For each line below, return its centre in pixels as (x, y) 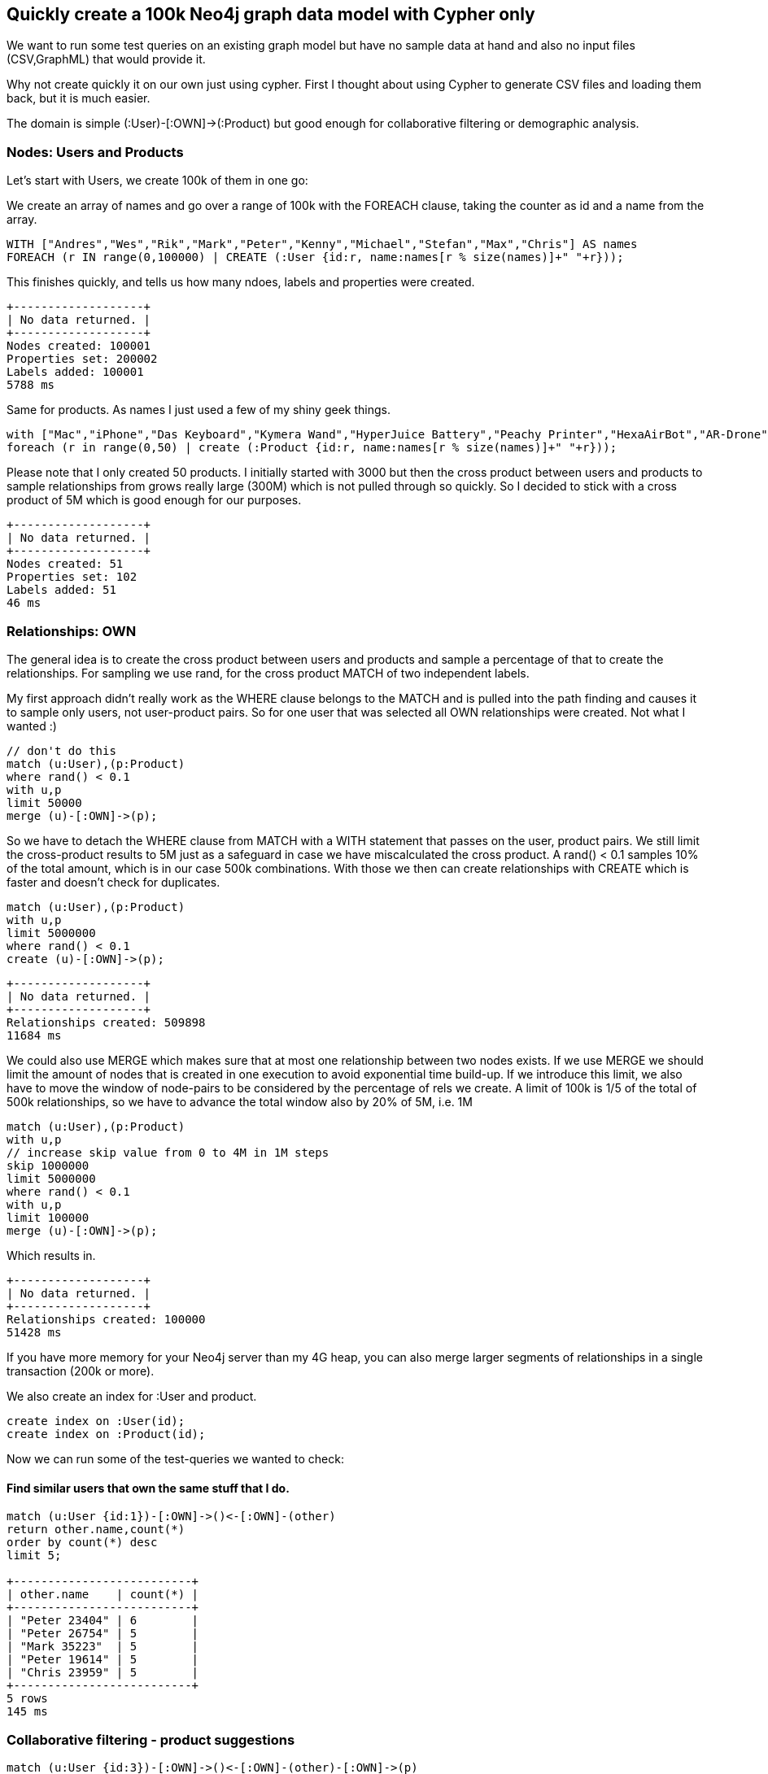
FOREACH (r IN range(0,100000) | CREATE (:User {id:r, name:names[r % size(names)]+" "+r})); (315, 257)
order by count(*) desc (82, 1543)
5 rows (27, 1699)
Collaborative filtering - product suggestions (151, 1739)
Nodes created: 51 (65, 564)
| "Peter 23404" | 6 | (103, 1621)
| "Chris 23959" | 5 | (103, 1673)
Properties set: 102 (72, 577)
